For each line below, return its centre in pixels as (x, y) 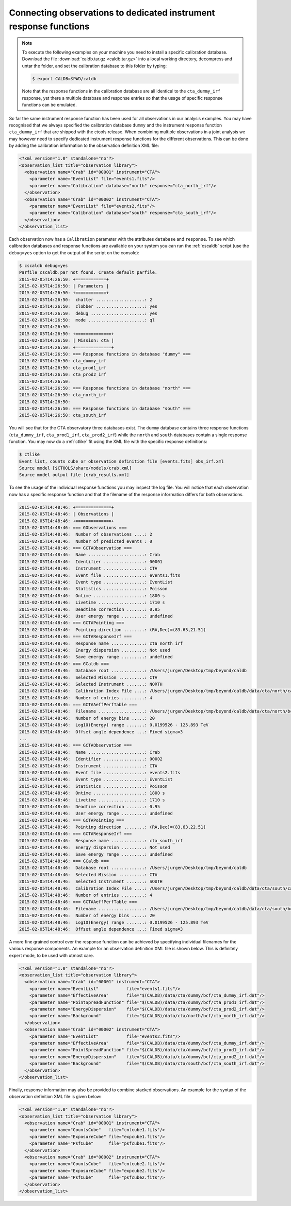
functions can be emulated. (49, 105)
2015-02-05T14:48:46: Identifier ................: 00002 (91, 759)
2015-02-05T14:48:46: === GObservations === (73, 527)
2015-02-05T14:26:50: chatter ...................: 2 (86, 300)
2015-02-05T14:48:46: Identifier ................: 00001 (91, 561)
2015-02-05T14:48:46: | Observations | (66, 514)
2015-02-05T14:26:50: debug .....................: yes (88, 313)
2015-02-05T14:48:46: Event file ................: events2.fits (100, 772)
